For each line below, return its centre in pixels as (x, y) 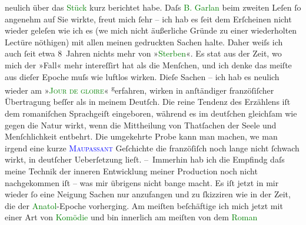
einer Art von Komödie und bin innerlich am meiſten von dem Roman (131, 217)
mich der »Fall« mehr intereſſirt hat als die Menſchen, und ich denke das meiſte (148, 64)
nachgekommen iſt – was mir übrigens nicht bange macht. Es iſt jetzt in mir (142, 182)
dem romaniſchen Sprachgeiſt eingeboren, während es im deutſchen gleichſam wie (151, 113)
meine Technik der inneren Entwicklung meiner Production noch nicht (131, 171)
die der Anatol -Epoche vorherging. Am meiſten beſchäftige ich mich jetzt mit (144, 205)
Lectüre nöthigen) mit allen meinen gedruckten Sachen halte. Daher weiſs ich (144, 42)
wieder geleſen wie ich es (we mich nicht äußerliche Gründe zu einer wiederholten (151, 30)
